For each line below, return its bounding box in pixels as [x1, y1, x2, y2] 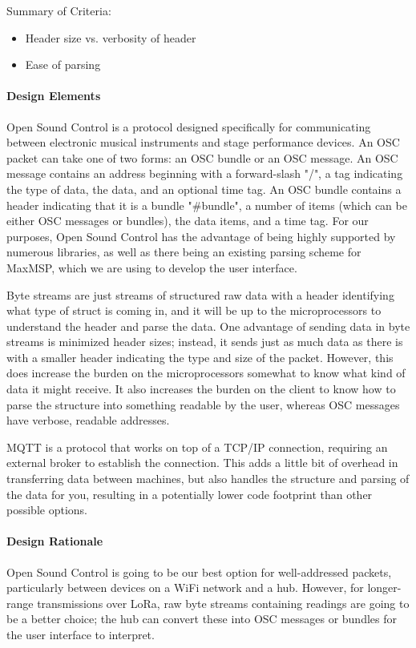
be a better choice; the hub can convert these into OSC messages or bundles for [6, 610, 397, 627]
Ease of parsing [25, 56, 101, 73]
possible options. [6, 501, 87, 518]
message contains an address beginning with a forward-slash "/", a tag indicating [6, 165, 403, 182]
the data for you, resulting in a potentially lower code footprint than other [6, 485, 373, 502]
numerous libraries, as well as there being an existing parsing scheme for [6, 244, 361, 260]
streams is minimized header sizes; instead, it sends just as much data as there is [6, 333, 403, 350]
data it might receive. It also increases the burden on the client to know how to [6, 380, 396, 397]
